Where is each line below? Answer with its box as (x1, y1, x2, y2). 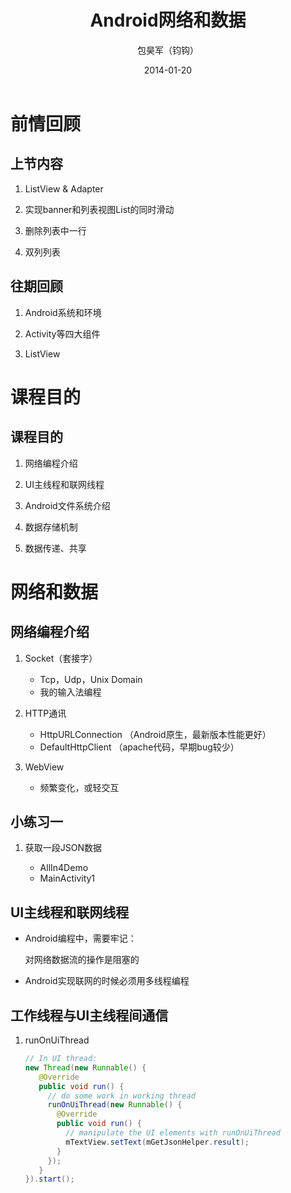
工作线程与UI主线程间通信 (10, 1007, 169, 1024)
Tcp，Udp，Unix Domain (39, 673, 143, 685)
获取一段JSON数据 (24, 842, 103, 854)
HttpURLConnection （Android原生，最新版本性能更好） (39, 728, 272, 740)
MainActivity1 (39, 872, 96, 885)
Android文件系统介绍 (24, 499, 111, 511)
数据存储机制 (24, 521, 78, 533)
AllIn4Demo (39, 862, 89, 874)
